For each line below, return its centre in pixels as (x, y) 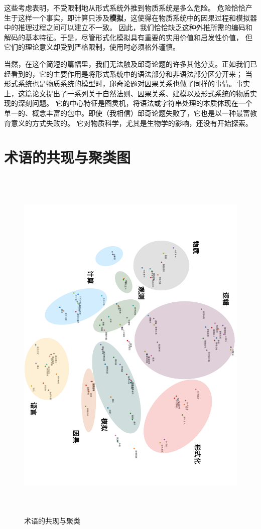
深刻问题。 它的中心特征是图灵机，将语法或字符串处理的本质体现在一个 (135, 103)
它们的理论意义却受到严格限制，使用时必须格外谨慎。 (92, 47)
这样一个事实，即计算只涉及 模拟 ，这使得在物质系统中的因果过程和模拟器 (137, 17)
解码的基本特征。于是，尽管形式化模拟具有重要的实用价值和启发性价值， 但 (128, 37)
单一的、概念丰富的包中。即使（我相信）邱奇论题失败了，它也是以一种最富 (127, 113)
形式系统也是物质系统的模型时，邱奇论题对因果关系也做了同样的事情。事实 (127, 83)
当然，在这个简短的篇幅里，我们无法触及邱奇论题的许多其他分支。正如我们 (127, 63)
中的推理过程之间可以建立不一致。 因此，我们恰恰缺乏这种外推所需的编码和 (128, 27)
